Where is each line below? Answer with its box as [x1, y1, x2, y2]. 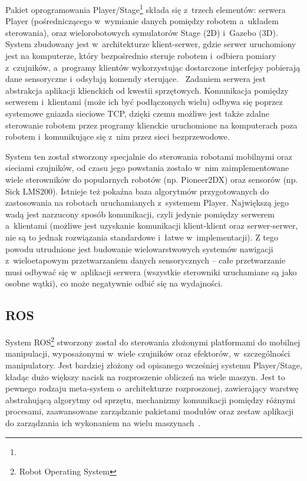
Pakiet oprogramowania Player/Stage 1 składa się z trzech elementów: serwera [5, 2, 286, 15]
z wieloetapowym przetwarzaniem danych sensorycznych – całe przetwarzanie [5, 254, 286, 266]
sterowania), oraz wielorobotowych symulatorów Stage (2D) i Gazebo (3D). [5, 26, 278, 38]
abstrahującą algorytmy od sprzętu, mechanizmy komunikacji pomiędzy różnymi [5, 393, 295, 406]
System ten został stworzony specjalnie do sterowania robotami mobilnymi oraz [5, 150, 292, 162]
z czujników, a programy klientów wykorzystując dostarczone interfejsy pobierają [5, 61, 301, 73]
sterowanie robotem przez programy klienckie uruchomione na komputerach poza [5, 118, 298, 131]
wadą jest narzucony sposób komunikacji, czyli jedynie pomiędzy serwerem [5, 207, 275, 220]
